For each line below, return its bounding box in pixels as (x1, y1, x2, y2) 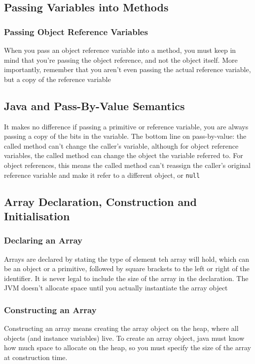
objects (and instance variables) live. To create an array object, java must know (4, 332, 245, 343)
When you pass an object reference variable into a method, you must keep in (4, 45, 236, 55)
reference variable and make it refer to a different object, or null (4, 169, 200, 180)
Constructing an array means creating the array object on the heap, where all (4, 323, 239, 333)
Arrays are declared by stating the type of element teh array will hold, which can (4, 253, 249, 264)
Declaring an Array (4, 234, 83, 246)
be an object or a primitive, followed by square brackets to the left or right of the (4, 263, 250, 274)
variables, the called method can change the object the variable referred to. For (4, 150, 243, 161)
